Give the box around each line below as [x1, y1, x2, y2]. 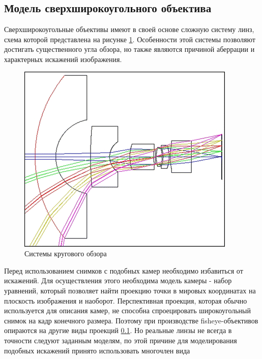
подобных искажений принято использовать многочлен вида [4, 345, 190, 355]
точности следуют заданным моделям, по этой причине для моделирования [4, 335, 237, 345]
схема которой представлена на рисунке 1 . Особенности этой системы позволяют [4, 34, 255, 44]
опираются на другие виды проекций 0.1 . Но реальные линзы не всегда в [4, 325, 232, 336]
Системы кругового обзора [24, 248, 107, 259]
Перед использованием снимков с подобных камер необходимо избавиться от [4, 265, 243, 276]
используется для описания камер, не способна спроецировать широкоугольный [4, 305, 251, 316]
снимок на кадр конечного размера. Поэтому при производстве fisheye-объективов [4, 315, 258, 325]
